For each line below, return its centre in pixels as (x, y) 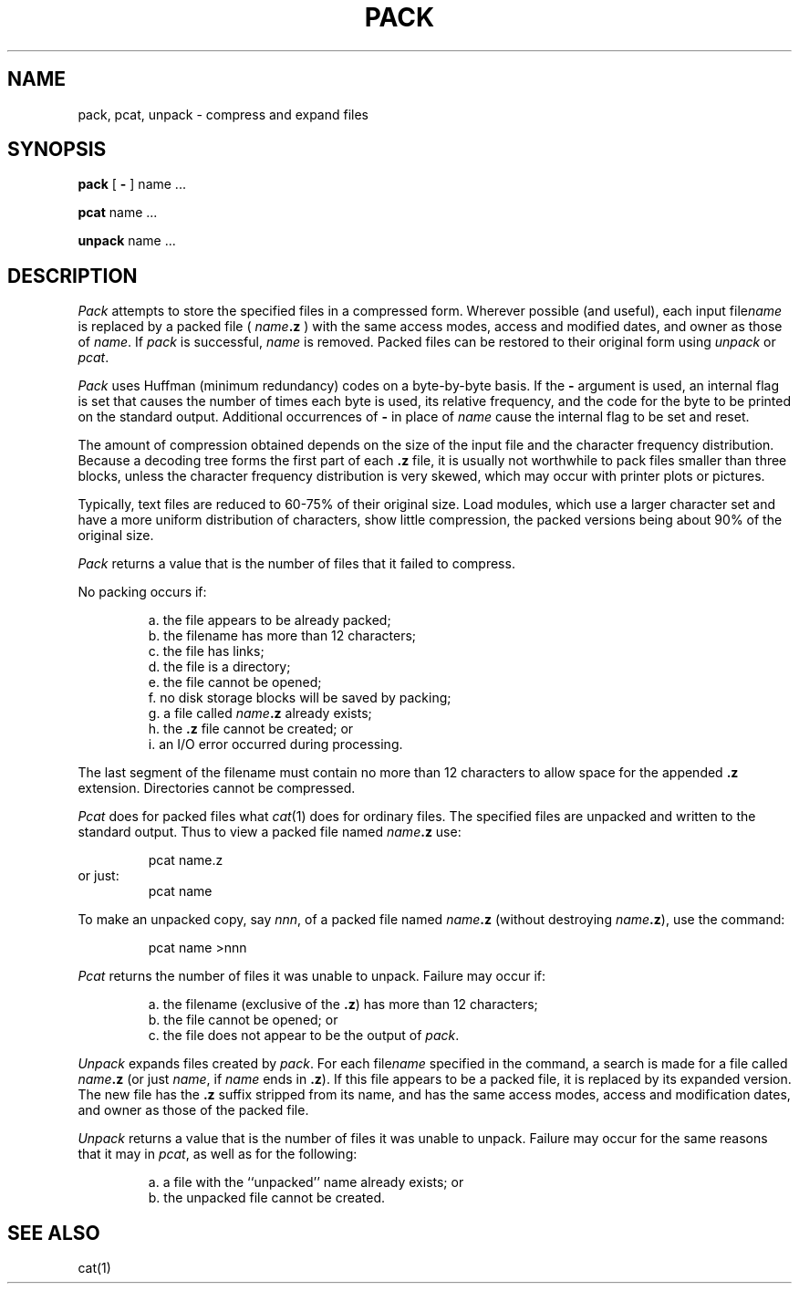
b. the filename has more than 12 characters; (282, 636)
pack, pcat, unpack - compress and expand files (223, 114)
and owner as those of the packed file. (193, 1110)
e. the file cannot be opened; (235, 682)
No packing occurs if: (142, 592)
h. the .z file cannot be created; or (251, 729)
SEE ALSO (54, 1233)
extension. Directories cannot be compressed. (217, 788)
